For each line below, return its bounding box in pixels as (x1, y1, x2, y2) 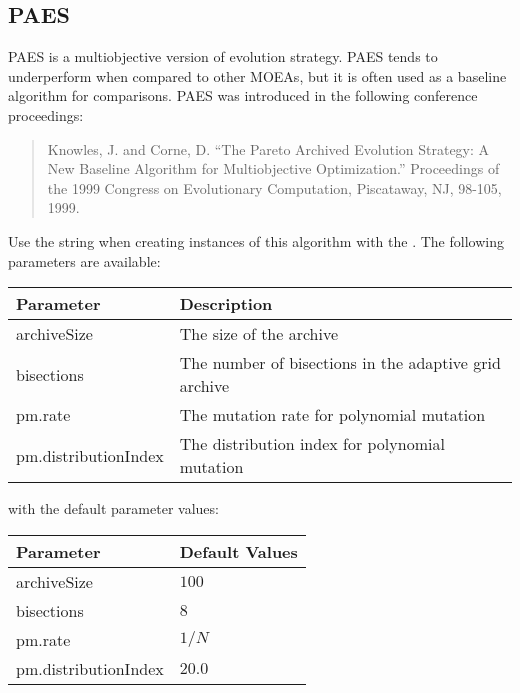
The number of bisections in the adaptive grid (179, 351, 501, 375)
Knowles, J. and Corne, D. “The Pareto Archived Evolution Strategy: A (47, 138, 490, 159)
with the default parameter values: (8, 498, 219, 519)
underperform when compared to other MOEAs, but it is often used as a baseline (8, 65, 507, 86)
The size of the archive (179, 322, 339, 346)
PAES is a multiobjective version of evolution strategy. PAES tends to (8, 46, 438, 67)
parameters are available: (8, 250, 161, 271)
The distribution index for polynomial (179, 432, 445, 456)
